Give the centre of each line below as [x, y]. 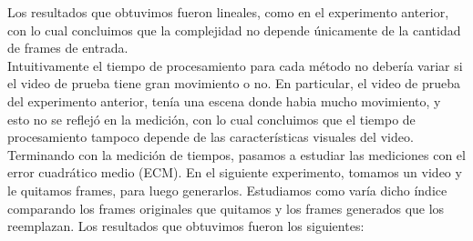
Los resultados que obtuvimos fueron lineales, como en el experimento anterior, [228, 12]
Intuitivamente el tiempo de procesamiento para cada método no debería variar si [235, 65]
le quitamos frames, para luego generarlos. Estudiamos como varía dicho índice [227, 190]
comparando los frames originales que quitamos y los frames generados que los [226, 208]
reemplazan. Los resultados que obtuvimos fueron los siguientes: [186, 226]
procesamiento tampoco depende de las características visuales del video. [211, 137]
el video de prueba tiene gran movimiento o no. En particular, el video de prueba [234, 83]
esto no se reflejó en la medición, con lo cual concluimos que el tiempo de [211, 119]
